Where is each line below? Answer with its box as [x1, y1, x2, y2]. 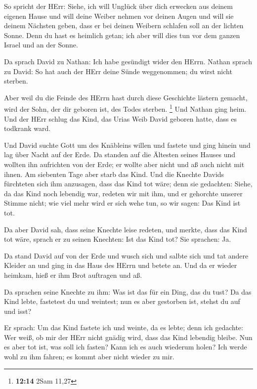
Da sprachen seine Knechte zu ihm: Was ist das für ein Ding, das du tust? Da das [4, 286, 252, 297]
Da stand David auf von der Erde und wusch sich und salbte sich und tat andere [4, 250, 249, 260]
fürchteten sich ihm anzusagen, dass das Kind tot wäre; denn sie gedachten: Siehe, [4, 178, 253, 189]
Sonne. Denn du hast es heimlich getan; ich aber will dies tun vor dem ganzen [4, 30, 240, 40]
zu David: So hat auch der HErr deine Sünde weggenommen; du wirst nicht [4, 66, 232, 76]
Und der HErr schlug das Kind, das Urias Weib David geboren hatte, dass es [4, 113, 237, 124]
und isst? [4, 305, 31, 316]
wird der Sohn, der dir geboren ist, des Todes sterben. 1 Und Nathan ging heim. [4, 102, 247, 114]
